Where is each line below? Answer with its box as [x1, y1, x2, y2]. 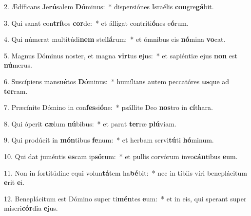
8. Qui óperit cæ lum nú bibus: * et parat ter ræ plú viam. [4, 118, 176, 128]
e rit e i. [4, 177, 25, 187]
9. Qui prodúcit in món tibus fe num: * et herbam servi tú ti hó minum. [4, 135, 214, 145]
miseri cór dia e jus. [4, 203, 58, 213]
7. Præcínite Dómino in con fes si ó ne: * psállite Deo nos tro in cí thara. [4, 102, 213, 112]
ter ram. [4, 86, 28, 96]
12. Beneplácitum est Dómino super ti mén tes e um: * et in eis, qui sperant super [4, 193, 247, 203]
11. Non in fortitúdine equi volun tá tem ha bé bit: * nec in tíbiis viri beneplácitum [4, 167, 247, 178]
